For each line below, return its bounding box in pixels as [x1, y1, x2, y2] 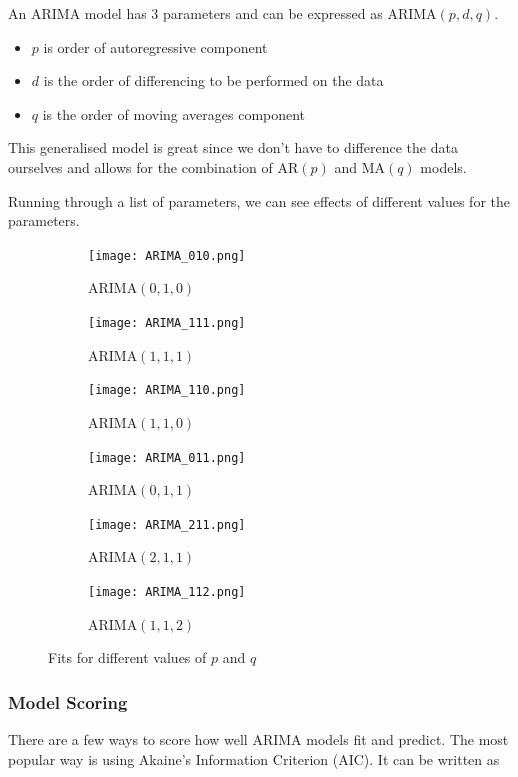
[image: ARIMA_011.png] [88, 450, 246, 465]
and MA [334, 156, 385, 177]
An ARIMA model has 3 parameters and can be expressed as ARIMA [8, 3, 437, 23]
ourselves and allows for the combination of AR [8, 156, 299, 177]
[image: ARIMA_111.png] [88, 316, 246, 330]
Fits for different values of [48, 647, 207, 668]
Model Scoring [8, 689, 128, 714]
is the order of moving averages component [42, 103, 306, 124]
